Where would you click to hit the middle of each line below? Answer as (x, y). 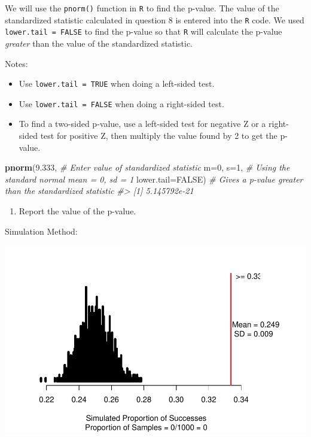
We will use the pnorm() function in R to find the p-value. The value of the (142, 8)
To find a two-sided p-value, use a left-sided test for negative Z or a (142, 124)
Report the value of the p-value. (77, 211)
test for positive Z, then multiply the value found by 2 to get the (159, 136)
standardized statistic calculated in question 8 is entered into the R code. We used (155, 19)
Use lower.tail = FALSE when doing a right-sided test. (121, 103)
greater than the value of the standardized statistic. (99, 43)
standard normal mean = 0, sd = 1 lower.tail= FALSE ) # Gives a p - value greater (154, 179)
